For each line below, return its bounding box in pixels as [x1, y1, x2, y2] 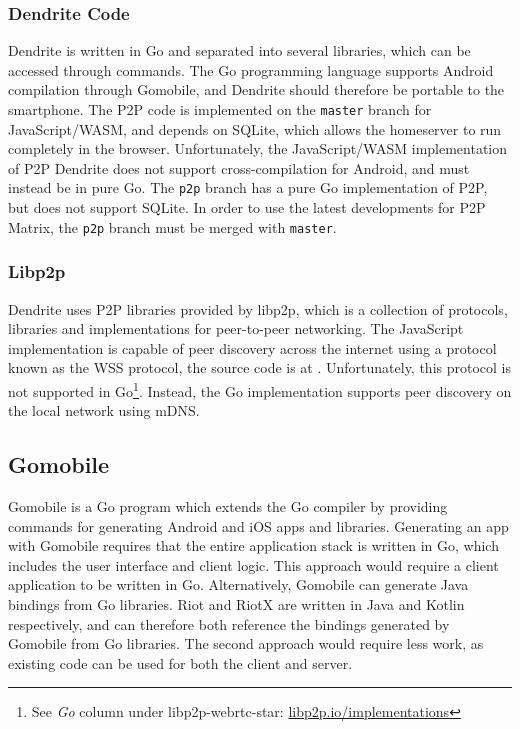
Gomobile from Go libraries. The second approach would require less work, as [8, 633, 484, 654]
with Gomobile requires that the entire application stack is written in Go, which [8, 535, 499, 556]
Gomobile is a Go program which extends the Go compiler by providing [8, 495, 448, 516]
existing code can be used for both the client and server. [8, 652, 353, 673]
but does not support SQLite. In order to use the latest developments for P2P [8, 197, 486, 218]
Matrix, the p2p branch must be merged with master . [8, 216, 337, 237]
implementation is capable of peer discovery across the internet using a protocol [8, 337, 497, 358]
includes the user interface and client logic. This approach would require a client [8, 554, 499, 575]
